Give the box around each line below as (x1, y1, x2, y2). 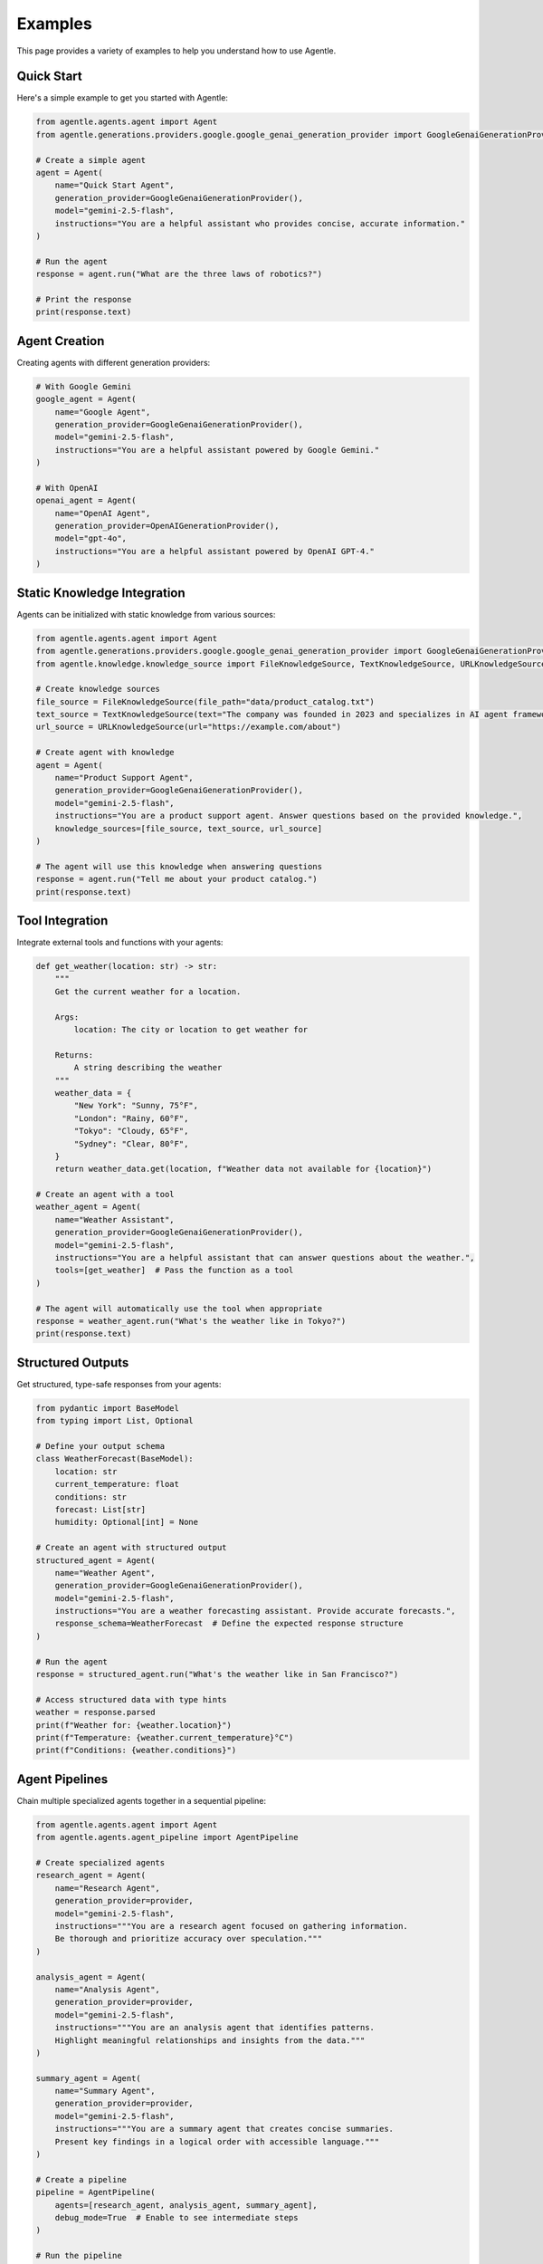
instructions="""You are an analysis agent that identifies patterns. (54, 2022, 376, 2033)
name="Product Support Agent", (54, 772, 194, 783)
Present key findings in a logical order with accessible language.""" (54, 2136, 380, 2146)
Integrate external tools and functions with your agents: (16, 937, 224, 948)
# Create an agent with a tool (35, 1189, 176, 1200)
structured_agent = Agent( (35, 1555, 156, 1566)
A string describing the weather (73, 1062, 223, 1073)
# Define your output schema (35, 1441, 166, 1452)
